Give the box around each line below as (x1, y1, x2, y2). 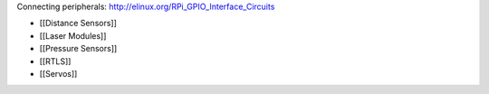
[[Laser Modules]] (39, 30, 107, 41)
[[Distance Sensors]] (39, 18, 118, 29)
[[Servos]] (39, 68, 78, 79)
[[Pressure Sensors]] (39, 43, 118, 54)
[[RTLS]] (39, 55, 72, 67)
